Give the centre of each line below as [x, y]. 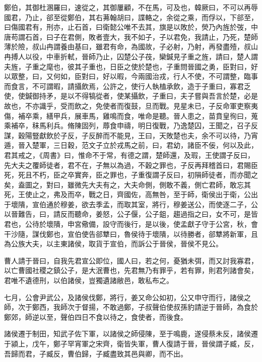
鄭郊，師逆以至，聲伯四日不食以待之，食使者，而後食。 [96, 316]
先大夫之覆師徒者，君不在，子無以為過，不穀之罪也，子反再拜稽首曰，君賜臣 [131, 165]
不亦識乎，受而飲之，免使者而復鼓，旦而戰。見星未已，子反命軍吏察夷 [141, 105]
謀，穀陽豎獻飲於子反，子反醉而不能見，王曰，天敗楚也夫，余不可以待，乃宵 [131, 135]
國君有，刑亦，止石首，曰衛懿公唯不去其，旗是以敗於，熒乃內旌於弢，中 [138, 27]
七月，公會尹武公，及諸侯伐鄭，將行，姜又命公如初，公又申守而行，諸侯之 [127, 297]
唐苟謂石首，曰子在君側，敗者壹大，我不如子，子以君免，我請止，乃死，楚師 [131, 36]
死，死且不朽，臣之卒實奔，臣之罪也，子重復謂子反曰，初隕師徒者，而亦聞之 [131, 175]
